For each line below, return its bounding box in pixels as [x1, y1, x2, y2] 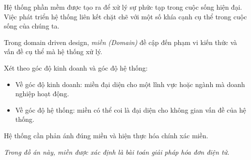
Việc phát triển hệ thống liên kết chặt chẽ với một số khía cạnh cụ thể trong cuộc [4, 11, 247, 21]
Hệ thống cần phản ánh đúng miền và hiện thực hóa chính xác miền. [4, 130, 208, 140]
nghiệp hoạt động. [15, 88, 69, 99]
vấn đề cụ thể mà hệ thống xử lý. [4, 46, 102, 57]
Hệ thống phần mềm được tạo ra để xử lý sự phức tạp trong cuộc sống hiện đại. [4, 2, 242, 12]
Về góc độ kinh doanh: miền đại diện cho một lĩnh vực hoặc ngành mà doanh [15, 79, 245, 89]
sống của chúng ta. [4, 21, 60, 31]
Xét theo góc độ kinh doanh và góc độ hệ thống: [4, 62, 148, 73]
